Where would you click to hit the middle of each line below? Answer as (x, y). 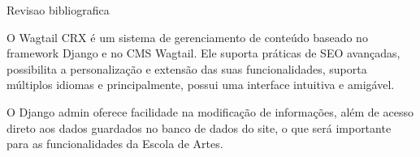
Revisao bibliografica (58, 10)
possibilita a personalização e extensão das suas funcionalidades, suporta (187, 68)
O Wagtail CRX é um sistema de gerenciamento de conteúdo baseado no (187, 37)
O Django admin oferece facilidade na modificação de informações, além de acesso (210, 111)
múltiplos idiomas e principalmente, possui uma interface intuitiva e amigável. (201, 85)
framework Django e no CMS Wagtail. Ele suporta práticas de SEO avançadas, (204, 53)
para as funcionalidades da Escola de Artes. (115, 144)
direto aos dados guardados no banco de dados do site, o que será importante (199, 127)
